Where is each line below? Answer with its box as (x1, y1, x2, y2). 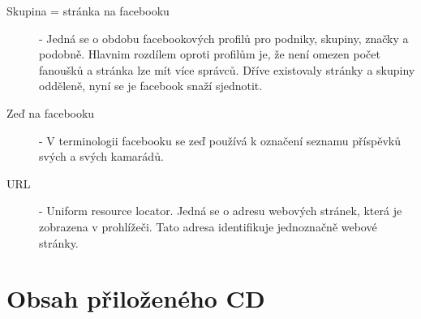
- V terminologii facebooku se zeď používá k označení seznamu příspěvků (39, 131, 401, 149)
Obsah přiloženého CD (6, 282, 265, 315)
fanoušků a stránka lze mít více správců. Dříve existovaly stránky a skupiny (39, 61, 415, 78)
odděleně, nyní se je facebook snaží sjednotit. (39, 77, 263, 94)
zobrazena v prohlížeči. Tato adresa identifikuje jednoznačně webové (39, 218, 377, 235)
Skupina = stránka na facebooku (6, 2, 170, 19)
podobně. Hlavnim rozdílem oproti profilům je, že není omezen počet (39, 45, 380, 63)
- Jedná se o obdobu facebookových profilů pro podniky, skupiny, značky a (39, 29, 409, 46)
